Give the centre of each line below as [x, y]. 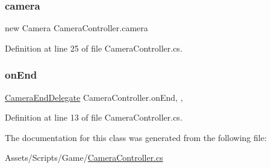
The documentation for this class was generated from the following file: [136, 137]
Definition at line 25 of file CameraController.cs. [94, 48]
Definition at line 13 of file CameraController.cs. [94, 117]
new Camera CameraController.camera [76, 28]
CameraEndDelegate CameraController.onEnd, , [94, 97]
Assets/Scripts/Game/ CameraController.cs [84, 157]
